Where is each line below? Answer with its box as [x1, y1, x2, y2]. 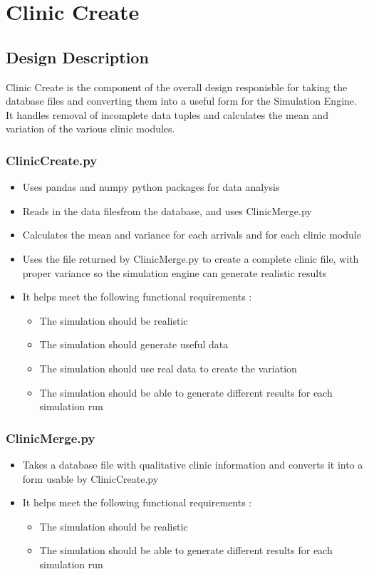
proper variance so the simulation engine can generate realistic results [22, 265, 327, 280]
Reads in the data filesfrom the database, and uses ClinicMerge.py [22, 203, 312, 218]
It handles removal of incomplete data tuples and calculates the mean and [6, 107, 328, 122]
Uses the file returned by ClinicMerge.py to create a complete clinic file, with [22, 251, 359, 266]
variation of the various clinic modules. [6, 121, 175, 136]
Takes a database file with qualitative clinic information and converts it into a [22, 456, 363, 471]
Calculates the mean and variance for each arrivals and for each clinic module [22, 227, 361, 242]
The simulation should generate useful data [39, 337, 229, 352]
